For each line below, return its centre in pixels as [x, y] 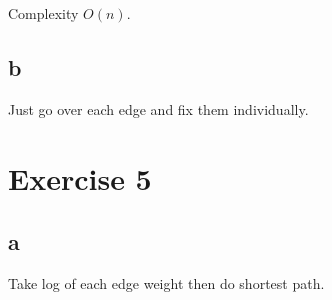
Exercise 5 [80, 177]
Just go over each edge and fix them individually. [158, 108]
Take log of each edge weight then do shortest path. [166, 282]
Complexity [43, 13]
